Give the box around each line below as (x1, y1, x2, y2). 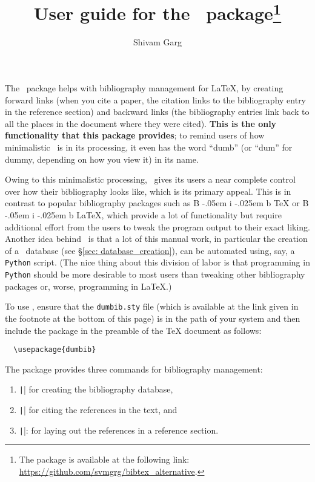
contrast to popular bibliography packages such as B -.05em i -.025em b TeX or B (5, 197, 309, 209)
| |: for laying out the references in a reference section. (19, 423, 219, 436)
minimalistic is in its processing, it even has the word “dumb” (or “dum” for (5, 141, 293, 154)
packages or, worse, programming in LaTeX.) (5, 279, 172, 292)
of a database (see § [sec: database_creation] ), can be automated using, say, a (5, 244, 295, 256)
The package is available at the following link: (19, 453, 190, 466)
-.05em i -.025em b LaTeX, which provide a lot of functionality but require (5, 208, 282, 221)
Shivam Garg (133, 36, 182, 48)
